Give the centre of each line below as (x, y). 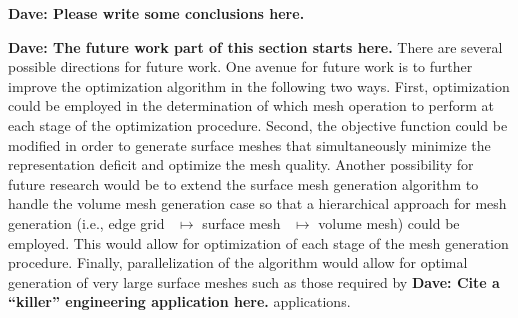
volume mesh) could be (389, 222)
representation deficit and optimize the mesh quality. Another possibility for (241, 164)
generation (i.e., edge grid (86, 222)
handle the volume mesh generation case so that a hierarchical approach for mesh (257, 203)
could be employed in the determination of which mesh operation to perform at (251, 105)
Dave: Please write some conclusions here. (156, 13)
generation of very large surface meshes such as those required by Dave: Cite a (254, 281)
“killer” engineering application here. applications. (179, 301)
